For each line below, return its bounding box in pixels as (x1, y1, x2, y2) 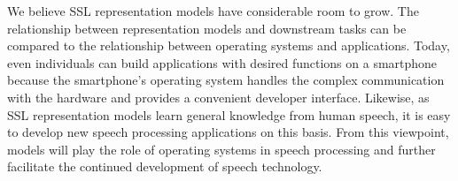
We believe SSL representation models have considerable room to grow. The (7, 2, 419, 19)
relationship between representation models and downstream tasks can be (7, 19, 407, 37)
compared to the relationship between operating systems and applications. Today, (7, 36, 450, 55)
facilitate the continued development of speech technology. (7, 157, 322, 176)
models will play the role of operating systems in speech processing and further (7, 140, 436, 158)
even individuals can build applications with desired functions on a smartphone (7, 53, 438, 72)
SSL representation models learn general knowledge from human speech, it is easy (7, 105, 451, 124)
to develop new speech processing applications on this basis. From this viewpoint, (7, 123, 449, 141)
